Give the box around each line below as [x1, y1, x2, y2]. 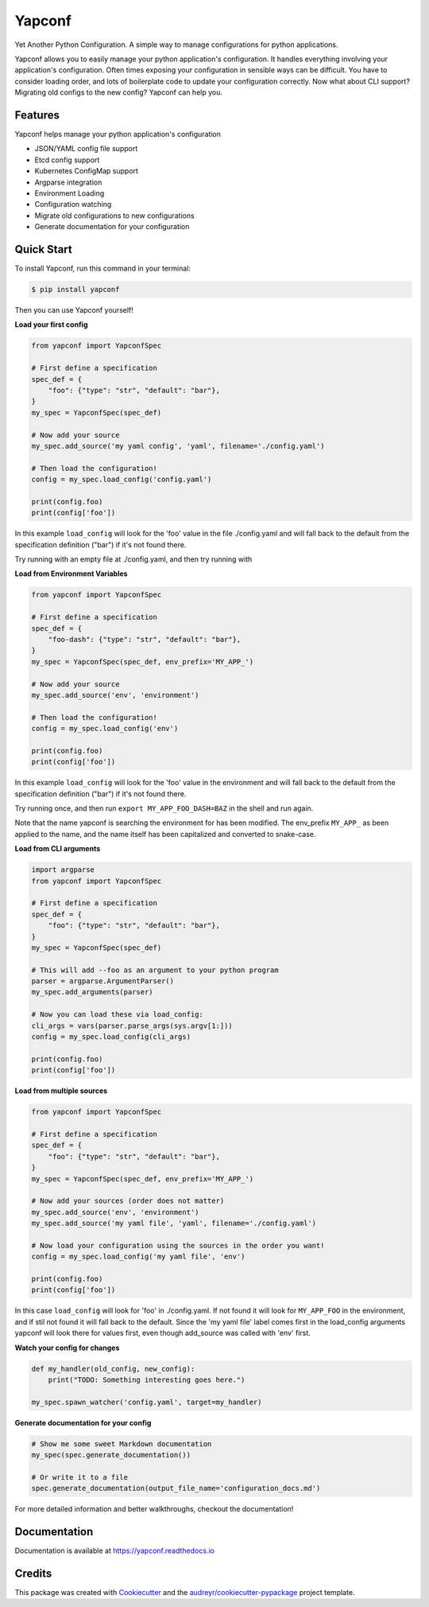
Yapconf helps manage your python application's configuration [14, 130, 222, 139]
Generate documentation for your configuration [34, 222, 190, 232]
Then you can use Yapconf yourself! [14, 305, 134, 315]
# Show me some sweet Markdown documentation [31, 1439, 212, 1448]
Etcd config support [34, 155, 100, 165]
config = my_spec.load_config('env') [31, 724, 179, 733]
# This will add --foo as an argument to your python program [31, 965, 279, 975]
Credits [14, 1566, 52, 1580]
